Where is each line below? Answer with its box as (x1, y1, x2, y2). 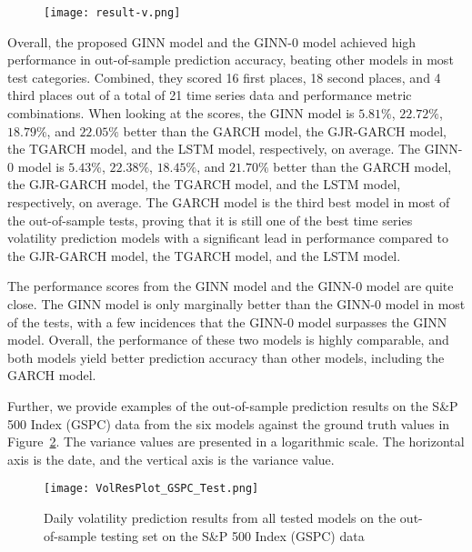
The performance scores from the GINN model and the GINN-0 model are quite (7, 276, 454, 296)
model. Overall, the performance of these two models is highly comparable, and (7, 330, 449, 349)
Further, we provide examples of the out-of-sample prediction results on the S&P (7, 396, 458, 415)
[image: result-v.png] (44, 6, 181, 19)
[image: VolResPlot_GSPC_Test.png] (44, 482, 259, 496)
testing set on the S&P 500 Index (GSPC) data (100, 526, 365, 545)
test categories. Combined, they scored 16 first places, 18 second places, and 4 (7, 67, 441, 86)
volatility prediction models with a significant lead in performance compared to (7, 228, 448, 247)
